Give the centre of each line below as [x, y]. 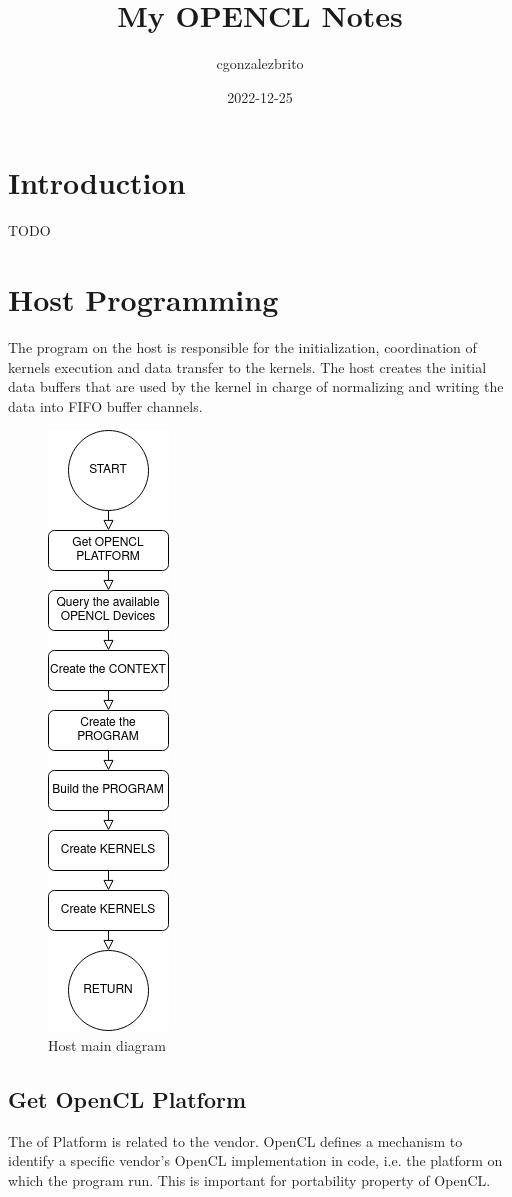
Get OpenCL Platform [127, 1098]
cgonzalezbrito [260, 63]
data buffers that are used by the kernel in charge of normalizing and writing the [256, 386]
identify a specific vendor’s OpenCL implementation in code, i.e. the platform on [255, 1160]
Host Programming [143, 299]
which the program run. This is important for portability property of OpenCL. [249, 1179]
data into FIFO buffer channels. [105, 405]
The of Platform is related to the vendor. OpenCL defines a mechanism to [235, 1140]
